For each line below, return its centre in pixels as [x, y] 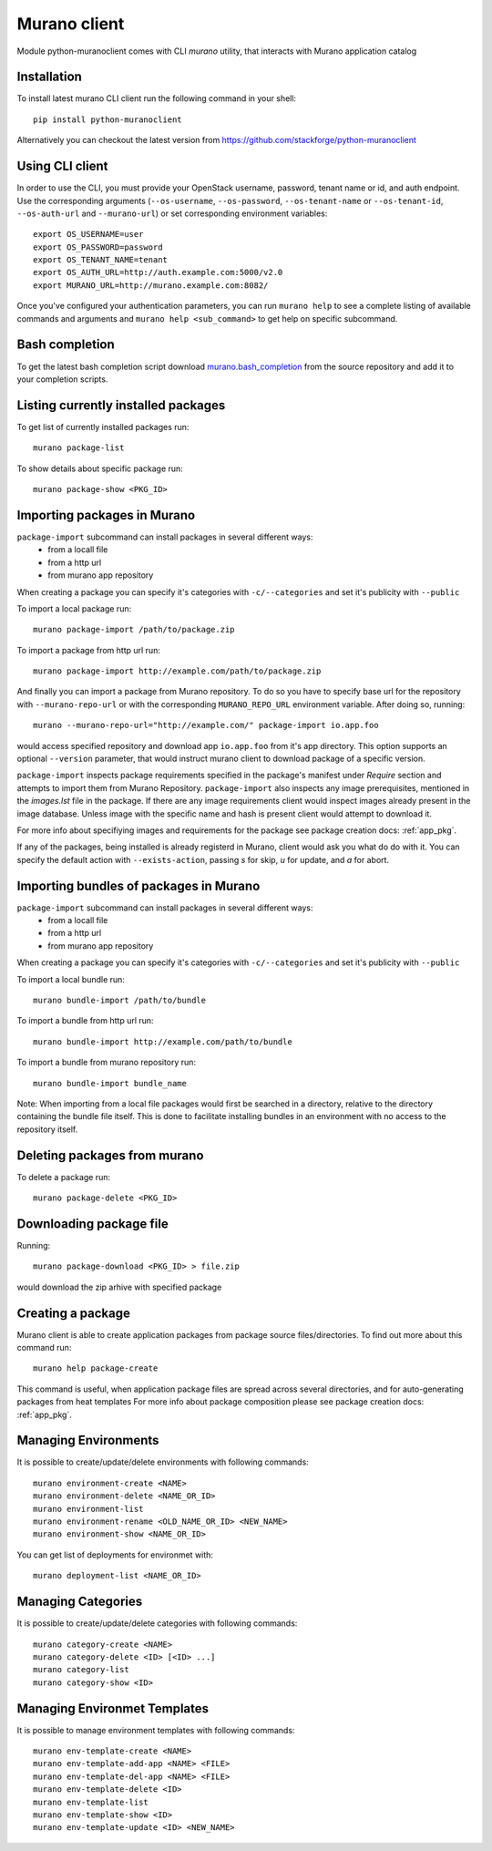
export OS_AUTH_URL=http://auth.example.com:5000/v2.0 [158, 273]
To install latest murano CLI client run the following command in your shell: [156, 98]
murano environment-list [88, 1509]
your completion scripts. [62, 379]
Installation [49, 77]
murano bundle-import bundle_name [110, 1083]
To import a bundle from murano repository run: [106, 1063]
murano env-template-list [91, 1802]
